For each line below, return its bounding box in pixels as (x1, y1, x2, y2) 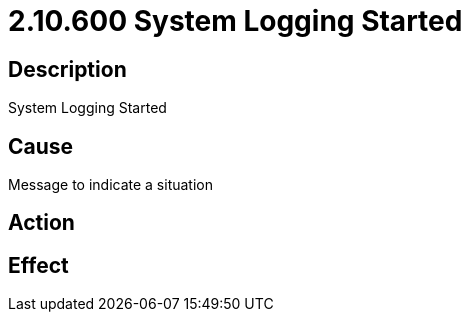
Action (8, 210, 75, 236)
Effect (8, 252, 69, 278)
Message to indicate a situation (8, 176, 214, 194)
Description (8, 56, 127, 82)
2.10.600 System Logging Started (8, 4, 463, 38)
